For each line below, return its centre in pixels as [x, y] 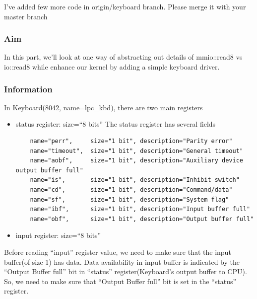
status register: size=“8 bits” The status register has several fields [116, 124]
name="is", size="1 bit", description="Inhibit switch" [135, 180]
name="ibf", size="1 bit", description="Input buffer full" [140, 209]
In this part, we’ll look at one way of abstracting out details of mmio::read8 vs [123, 57]
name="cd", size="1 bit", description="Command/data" [131, 189]
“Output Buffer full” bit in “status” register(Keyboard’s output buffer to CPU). [126, 271]
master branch [26, 16]
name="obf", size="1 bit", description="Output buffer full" [142, 219]
